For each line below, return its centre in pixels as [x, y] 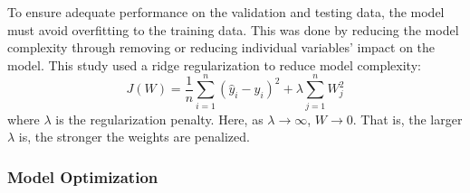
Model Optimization [83, 176]
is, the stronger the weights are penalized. [134, 137]
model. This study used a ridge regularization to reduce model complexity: [214, 64]
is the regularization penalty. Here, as [159, 119]
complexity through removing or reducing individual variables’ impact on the [221, 47]
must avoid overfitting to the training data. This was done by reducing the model [233, 29]
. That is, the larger [408, 119]
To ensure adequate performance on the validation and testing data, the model [226, 12]
